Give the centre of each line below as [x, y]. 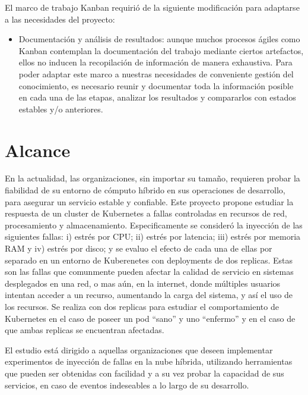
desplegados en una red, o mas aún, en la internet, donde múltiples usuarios [143, 283]
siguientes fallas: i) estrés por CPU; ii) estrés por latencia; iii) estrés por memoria [153, 236]
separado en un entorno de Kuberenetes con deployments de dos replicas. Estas [149, 260]
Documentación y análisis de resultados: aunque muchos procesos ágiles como [159, 39]
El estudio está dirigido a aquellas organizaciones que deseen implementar [139, 349]
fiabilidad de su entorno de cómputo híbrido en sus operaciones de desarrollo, [145, 190]
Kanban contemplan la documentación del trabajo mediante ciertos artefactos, [161, 50]
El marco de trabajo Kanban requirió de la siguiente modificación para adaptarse [152, 7]
